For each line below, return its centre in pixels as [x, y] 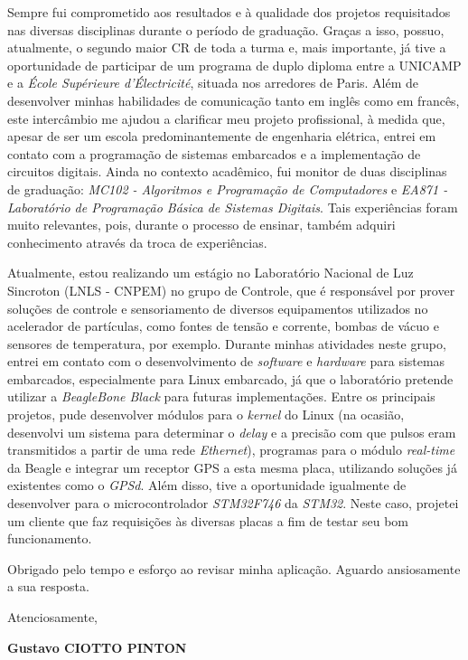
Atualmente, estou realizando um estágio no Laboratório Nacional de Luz [211, 273]
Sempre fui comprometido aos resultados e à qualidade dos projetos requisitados [229, 12]
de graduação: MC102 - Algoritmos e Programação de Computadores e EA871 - [228, 189]
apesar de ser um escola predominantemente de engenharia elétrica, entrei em [222, 136]
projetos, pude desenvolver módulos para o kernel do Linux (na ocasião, [206, 415]
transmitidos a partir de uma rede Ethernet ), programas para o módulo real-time [231, 450]
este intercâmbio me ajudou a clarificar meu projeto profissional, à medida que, [226, 118]
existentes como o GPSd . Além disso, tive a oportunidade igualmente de [207, 485]
